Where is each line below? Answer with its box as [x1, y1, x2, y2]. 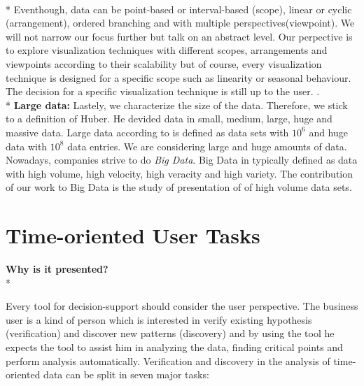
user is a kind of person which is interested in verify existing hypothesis [6, 312, 312, 327]
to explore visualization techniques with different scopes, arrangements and [6, 43, 328, 57]
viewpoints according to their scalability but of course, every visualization [6, 56, 322, 71]
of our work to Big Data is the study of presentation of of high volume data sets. [6, 180, 352, 194]
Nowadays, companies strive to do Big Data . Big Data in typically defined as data [6, 152, 358, 167]
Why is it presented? [6, 262, 108, 276]
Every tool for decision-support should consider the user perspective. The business [6, 299, 358, 313]
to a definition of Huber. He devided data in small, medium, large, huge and [6, 111, 332, 126]
